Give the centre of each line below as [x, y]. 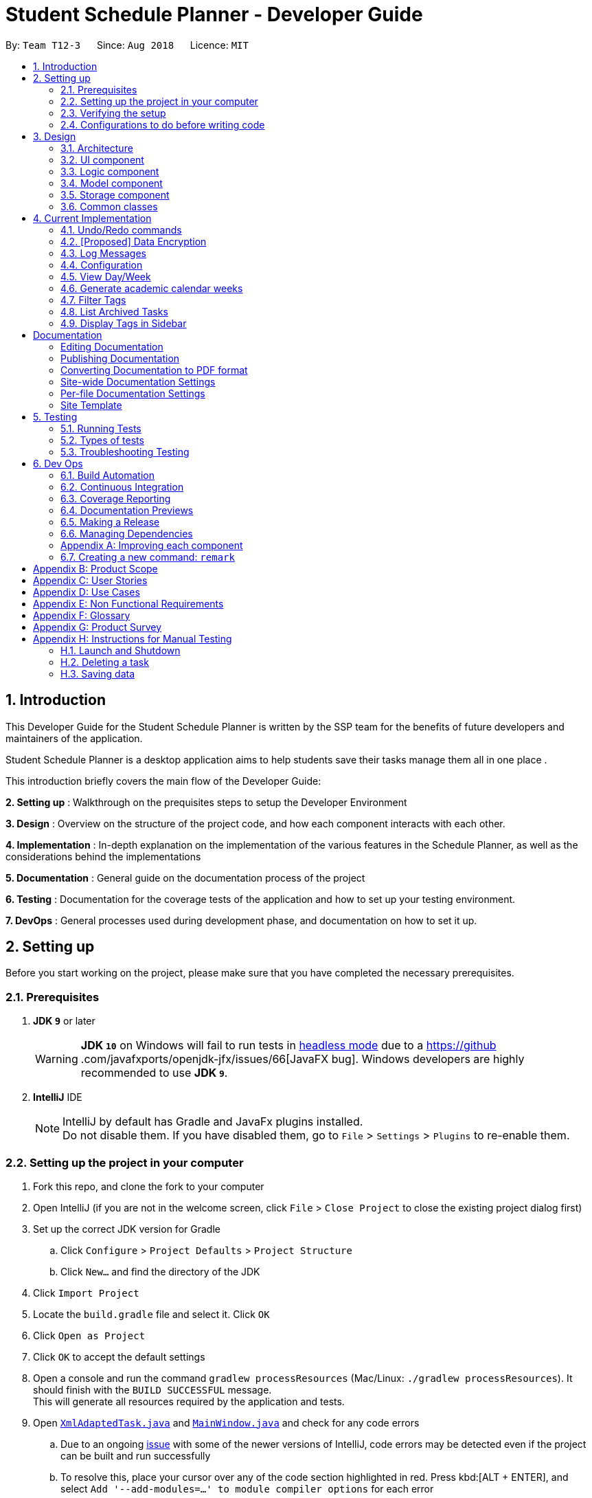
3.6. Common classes [109, 206]
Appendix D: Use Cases [87, 592]
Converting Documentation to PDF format [154, 370]
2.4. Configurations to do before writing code [163, 124]
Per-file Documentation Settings [133, 393]
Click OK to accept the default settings [119, 1356]
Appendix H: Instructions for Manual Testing [133, 638]
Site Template [91, 405]
